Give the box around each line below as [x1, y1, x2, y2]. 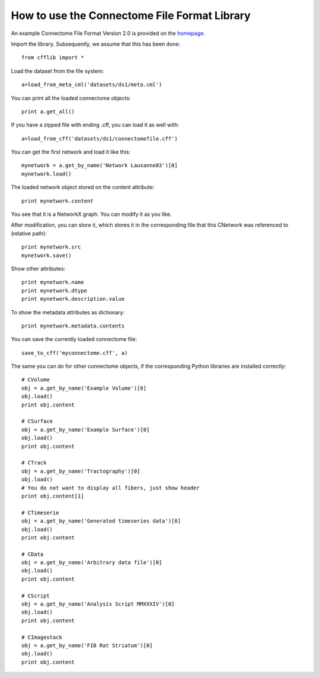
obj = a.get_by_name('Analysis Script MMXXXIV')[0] [21, 601, 175, 607]
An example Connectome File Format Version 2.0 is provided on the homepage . [11, 30, 206, 37]
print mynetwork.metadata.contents [21, 322, 125, 329]
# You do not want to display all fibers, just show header [21, 484, 200, 491]
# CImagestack [21, 634, 62, 641]
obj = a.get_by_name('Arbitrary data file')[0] [21, 559, 162, 566]
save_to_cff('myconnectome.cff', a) [21, 349, 128, 356]
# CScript [21, 592, 50, 599]
